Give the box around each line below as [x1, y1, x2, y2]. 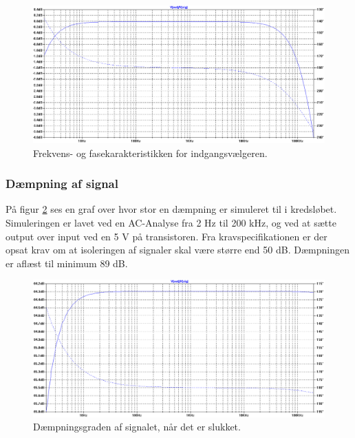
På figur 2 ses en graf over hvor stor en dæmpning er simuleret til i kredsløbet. [6, 202, 337, 216]
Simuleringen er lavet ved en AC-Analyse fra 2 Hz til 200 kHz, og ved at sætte [6, 215, 336, 229]
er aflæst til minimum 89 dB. [6, 255, 128, 270]
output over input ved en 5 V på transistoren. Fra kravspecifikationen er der [6, 229, 327, 243]
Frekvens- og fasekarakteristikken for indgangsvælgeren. [33, 145, 268, 160]
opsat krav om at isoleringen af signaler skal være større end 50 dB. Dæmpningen [6, 242, 349, 257]
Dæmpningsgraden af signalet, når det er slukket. [33, 419, 241, 434]
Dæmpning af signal [6, 175, 118, 192]
